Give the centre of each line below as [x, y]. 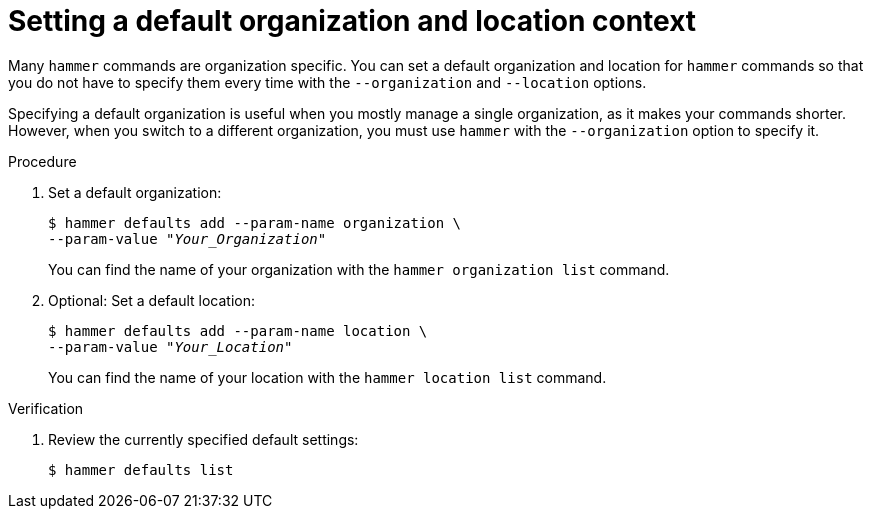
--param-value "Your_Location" [170, 346]
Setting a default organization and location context [352, 21]
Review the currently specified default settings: [203, 439]
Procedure [42, 161]
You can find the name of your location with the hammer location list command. [327, 377]
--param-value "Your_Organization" [187, 238]
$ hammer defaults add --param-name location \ [238, 330]
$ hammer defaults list [141, 469]
